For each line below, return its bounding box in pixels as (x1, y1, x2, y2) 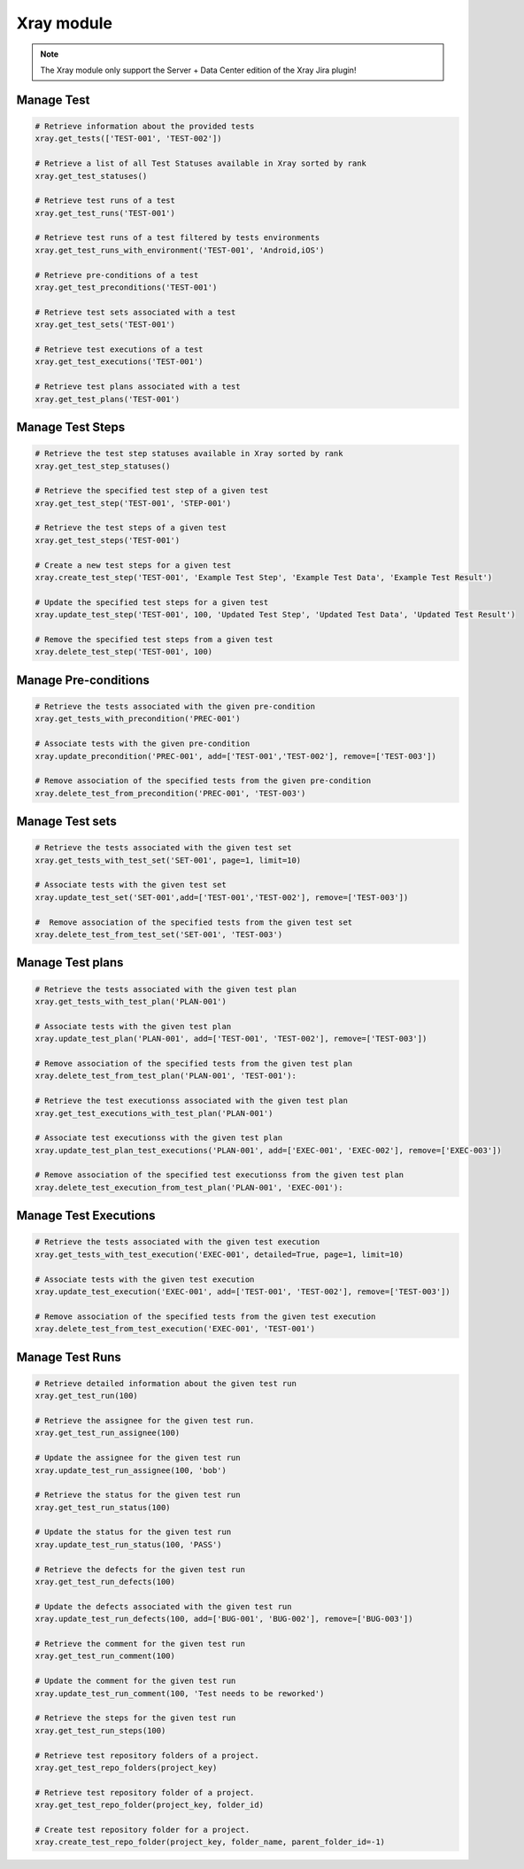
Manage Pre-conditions (16, 672, 150, 687)
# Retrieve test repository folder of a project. (35, 1788, 255, 1797)
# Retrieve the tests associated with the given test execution (35, 1237, 320, 1247)
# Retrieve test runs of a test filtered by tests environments (35, 233, 320, 243)
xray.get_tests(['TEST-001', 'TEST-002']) (35, 134, 222, 143)
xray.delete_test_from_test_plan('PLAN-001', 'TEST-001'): (35, 1071, 297, 1081)
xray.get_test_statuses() (35, 171, 148, 181)
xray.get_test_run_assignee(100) (35, 1428, 181, 1439)
